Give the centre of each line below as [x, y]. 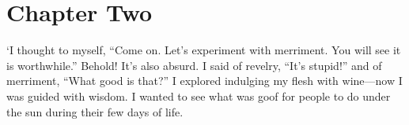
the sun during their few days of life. [95, 111]
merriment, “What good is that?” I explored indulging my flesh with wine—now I [204, 81]
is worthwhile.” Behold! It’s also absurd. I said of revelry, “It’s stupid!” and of [194, 65]
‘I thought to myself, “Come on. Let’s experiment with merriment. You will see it [204, 50]
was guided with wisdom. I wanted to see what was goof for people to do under [199, 96]
